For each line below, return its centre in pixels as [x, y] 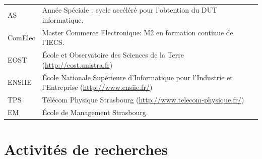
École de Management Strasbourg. [95, 112]
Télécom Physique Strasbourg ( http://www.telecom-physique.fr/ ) [143, 100]
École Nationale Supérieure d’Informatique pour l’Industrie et [137, 77]
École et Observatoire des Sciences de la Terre [113, 55]
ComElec [21, 37]
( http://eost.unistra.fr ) [77, 64]
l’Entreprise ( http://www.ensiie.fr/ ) [97, 87]
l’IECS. [53, 42]
